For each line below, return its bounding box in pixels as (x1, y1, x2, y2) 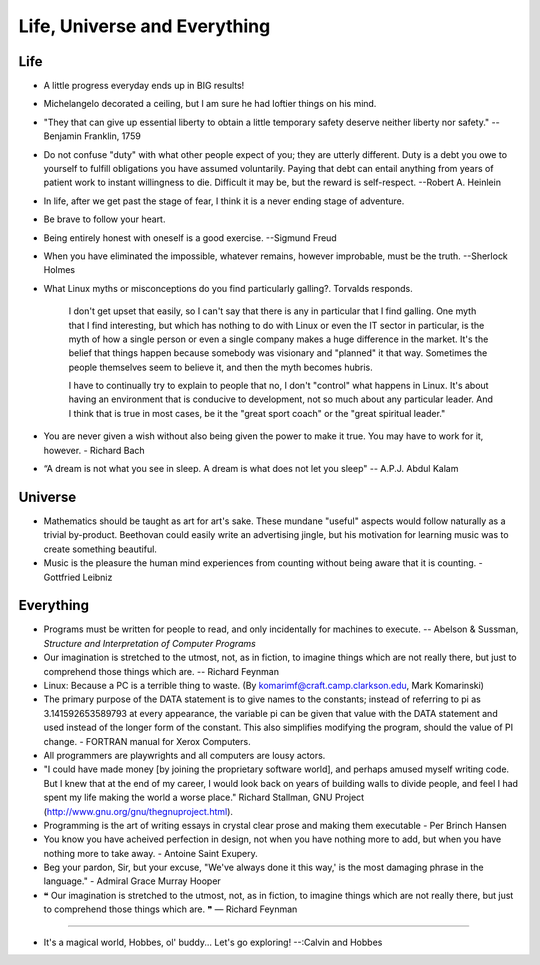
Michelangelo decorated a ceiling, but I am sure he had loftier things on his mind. (43, 98, 377, 110)
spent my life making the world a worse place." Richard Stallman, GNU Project (43, 791, 365, 804)
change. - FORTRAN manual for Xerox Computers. (43, 735, 251, 747)
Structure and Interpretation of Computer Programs (43, 637, 257, 649)
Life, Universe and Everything (18, 15, 271, 37)
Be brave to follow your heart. (43, 213, 166, 225)
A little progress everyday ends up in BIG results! (43, 80, 245, 92)
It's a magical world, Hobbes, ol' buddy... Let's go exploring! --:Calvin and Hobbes (43, 936, 383, 948)
